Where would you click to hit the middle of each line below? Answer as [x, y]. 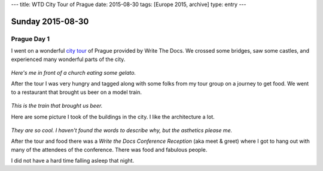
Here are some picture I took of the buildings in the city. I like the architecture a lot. [113, 117]
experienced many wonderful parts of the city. [68, 59]
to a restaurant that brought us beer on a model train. [77, 92]
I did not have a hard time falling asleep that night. [73, 161]
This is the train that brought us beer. [57, 106]
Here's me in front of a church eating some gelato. [74, 72]
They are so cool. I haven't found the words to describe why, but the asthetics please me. [122, 130]
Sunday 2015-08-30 [50, 21]
